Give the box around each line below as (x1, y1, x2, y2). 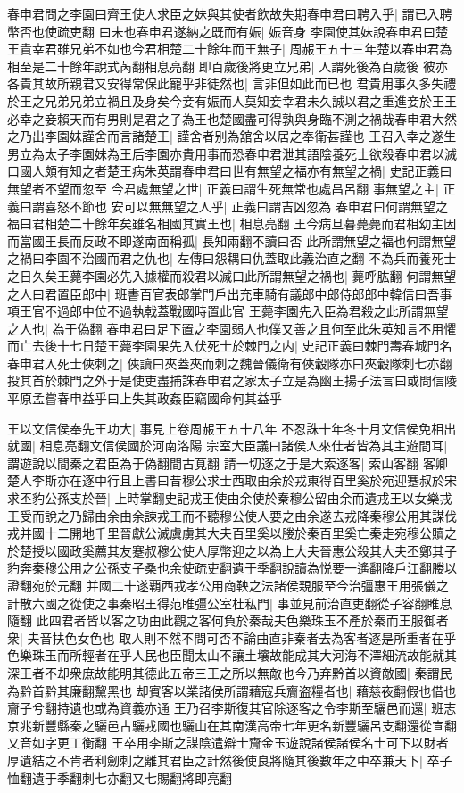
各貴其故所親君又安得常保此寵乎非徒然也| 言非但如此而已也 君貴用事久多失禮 (7, 74, 457, 93)
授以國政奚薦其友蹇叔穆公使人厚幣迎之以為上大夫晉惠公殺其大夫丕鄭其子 (31, 541, 457, 559)
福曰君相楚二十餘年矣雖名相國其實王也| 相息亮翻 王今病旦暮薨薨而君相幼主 (7, 214, 444, 233)
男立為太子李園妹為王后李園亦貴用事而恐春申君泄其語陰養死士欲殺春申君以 (7, 144, 444, 162)
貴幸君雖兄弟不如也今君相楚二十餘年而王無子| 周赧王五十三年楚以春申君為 (19, 39, 452, 58)
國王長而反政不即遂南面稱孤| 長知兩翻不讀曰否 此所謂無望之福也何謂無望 (31, 231, 457, 250)
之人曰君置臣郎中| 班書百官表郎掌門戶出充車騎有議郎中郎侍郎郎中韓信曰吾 (7, 284, 440, 302)
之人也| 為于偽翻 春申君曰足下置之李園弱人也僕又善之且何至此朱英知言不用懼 (7, 318, 457, 337)
